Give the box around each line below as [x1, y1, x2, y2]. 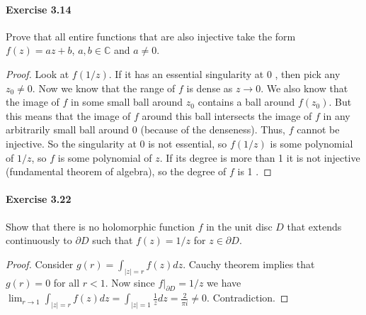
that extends [287, 219, 342, 233]
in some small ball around [71, 94, 183, 109]
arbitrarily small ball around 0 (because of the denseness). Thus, [6, 122, 285, 137]
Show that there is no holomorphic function [6, 219, 195, 233]
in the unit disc [206, 219, 273, 233]
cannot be [297, 122, 340, 137]
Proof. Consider [6, 256, 74, 271]
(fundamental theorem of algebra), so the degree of [6, 164, 227, 179]
